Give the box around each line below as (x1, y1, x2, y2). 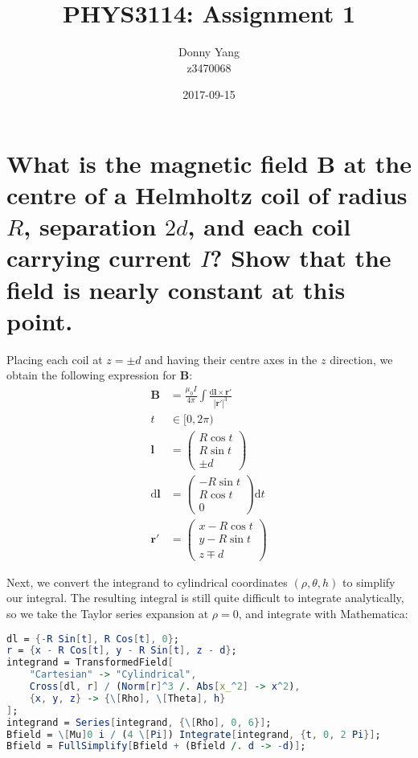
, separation (23, 210, 157, 243)
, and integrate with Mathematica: (238, 604, 408, 621)
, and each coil (187, 210, 351, 243)
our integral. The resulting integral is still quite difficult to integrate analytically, (6, 589, 404, 606)
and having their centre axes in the (145, 350, 318, 367)
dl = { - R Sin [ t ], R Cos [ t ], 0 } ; (6, 633, 180, 645)
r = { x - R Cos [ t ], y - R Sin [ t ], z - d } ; (6, 645, 237, 657)
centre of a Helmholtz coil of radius (6, 178, 408, 211)
